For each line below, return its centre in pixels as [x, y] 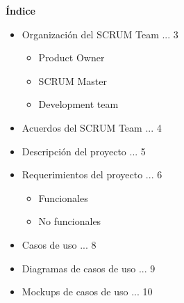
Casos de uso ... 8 [59, 244]
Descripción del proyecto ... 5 [84, 151]
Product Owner [72, 57]
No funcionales [70, 221]
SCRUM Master [73, 80]
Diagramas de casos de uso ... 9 [89, 268]
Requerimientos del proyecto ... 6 [92, 174]
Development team [78, 104]
